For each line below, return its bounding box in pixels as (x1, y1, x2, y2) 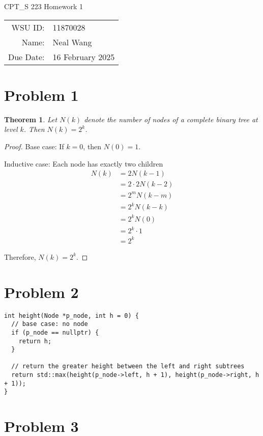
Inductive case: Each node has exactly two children (4, 158, 163, 169)
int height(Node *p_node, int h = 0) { (4, 312, 139, 319)
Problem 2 (4, 281, 79, 302)
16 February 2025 (52, 50, 115, 63)
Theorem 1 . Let (4, 114, 57, 124)
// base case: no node (11, 320, 88, 328)
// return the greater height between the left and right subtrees (11, 363, 245, 370)
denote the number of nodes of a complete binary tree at (84, 114, 258, 124)
